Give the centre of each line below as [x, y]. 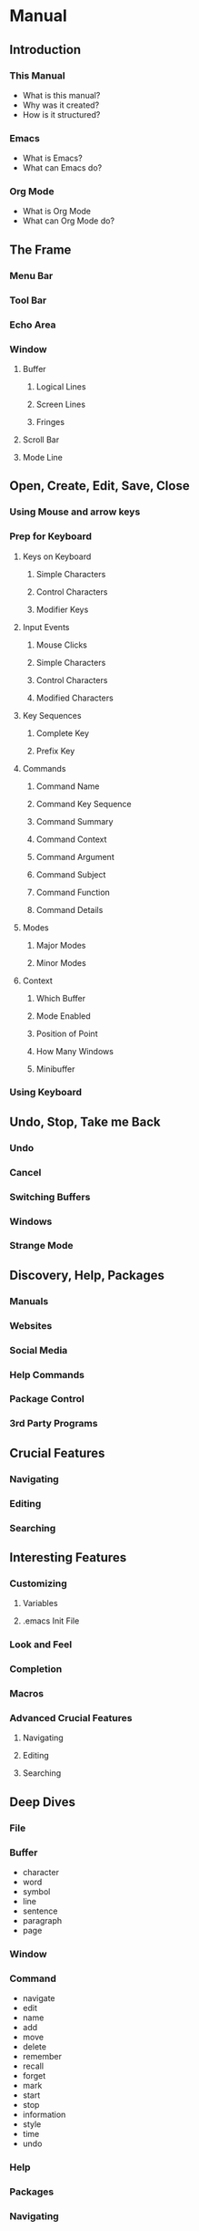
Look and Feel [41, 1645]
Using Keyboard [46, 1093]
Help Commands [47, 1375]
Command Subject [71, 874]
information [44, 2115]
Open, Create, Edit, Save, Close [99, 486]
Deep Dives [42, 1802]
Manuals [29, 1301]
